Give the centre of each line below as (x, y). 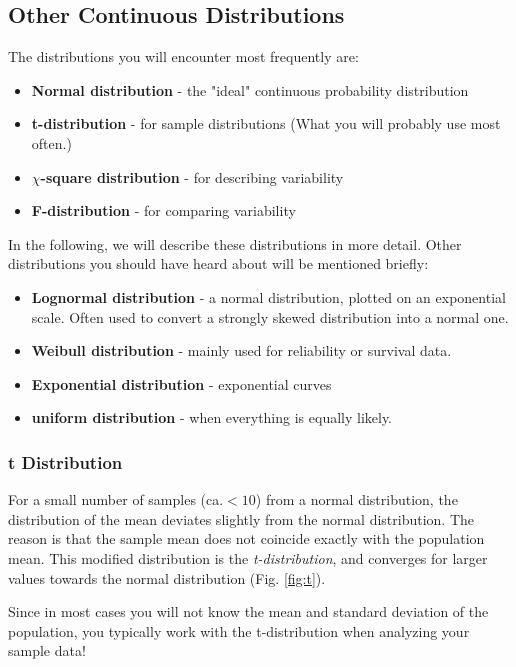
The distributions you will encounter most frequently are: (183, 56)
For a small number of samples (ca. (116, 499)
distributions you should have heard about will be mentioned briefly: (218, 263)
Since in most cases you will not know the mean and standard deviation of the (248, 611)
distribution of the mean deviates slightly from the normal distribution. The (241, 518)
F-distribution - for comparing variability (163, 210)
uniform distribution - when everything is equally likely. (212, 417)
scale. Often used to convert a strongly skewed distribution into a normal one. (270, 316)
